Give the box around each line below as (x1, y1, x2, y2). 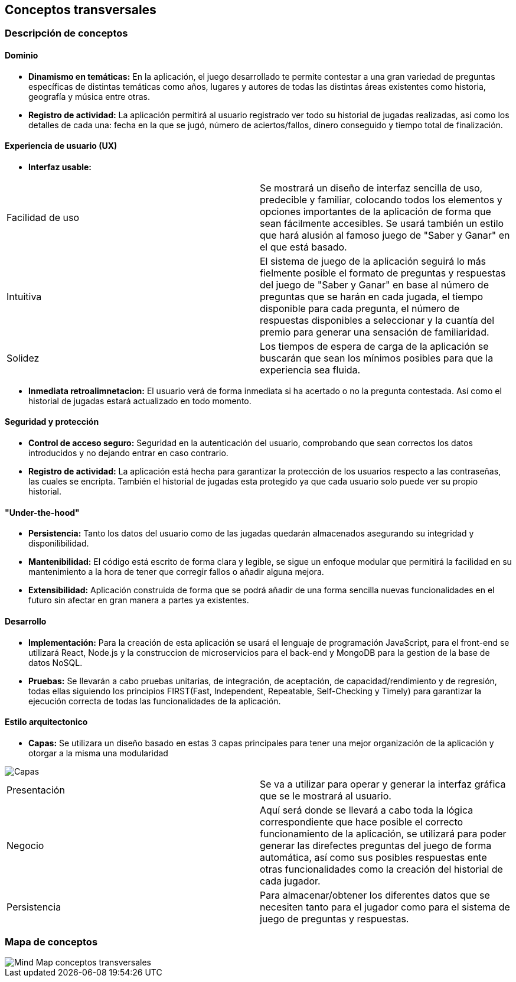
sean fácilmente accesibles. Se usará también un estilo (260, 217, 504, 229)
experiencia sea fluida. (260, 363, 361, 376)
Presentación (6, 783, 65, 796)
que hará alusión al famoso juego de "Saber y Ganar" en (260, 229, 510, 241)
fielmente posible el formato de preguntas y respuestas (260, 266, 506, 279)
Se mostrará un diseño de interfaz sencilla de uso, (260, 181, 483, 194)
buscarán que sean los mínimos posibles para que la (260, 352, 494, 364)
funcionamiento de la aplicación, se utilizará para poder (260, 827, 507, 840)
